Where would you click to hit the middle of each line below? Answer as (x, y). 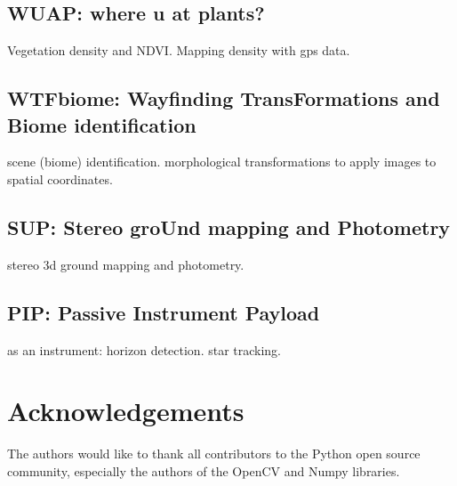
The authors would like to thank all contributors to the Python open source (214, 454)
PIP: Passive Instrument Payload (164, 312)
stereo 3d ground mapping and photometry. (126, 264)
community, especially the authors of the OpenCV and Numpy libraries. (204, 470)
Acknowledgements (126, 411)
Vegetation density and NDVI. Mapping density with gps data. (179, 50)
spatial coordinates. (60, 178)
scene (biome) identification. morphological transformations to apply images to (222, 162)
